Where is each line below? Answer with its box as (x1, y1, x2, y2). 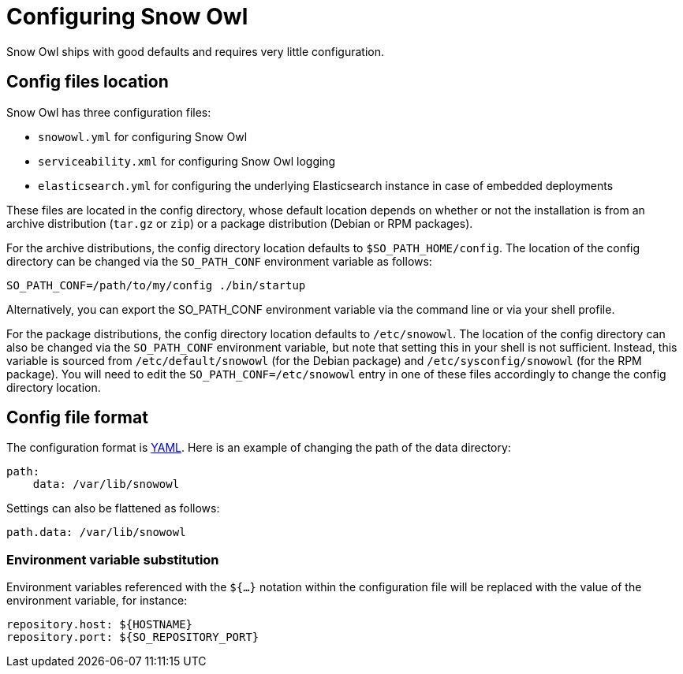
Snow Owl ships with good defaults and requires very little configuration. (6, 44, 384, 58)
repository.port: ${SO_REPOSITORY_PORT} (6, 631, 259, 644)
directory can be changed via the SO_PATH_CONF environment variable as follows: (6, 254, 432, 268)
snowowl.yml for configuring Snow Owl (38, 129, 248, 143)
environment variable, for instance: (6, 594, 188, 608)
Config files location (6, 72, 169, 92)
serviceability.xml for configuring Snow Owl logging (38, 154, 336, 168)
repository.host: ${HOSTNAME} (6, 618, 193, 631)
